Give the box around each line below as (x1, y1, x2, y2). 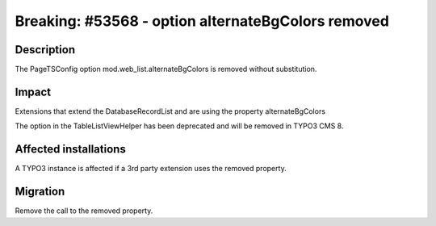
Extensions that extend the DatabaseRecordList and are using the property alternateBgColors (15, 106, 326, 116)
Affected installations (15, 142, 127, 157)
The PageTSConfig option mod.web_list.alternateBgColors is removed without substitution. (15, 65, 317, 74)
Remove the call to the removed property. (15, 206, 153, 216)
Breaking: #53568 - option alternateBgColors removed (15, 12, 389, 30)
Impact (15, 85, 52, 98)
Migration (15, 185, 65, 199)
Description (15, 43, 76, 56)
